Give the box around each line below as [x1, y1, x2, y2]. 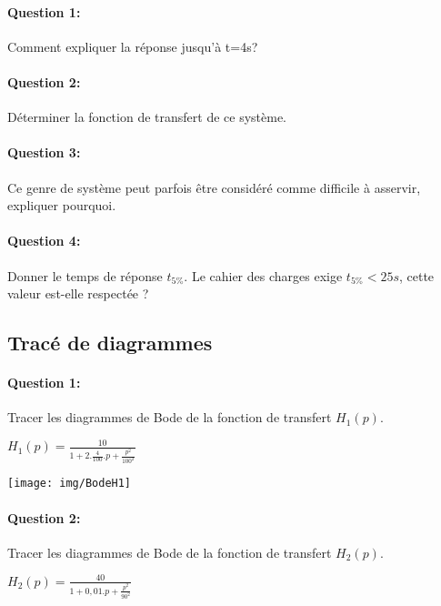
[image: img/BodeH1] [7, 477, 132, 490]
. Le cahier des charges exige [184, 266, 343, 285]
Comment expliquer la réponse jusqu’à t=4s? [7, 36, 258, 56]
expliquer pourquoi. [7, 196, 116, 215]
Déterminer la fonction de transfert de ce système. [7, 107, 286, 126]
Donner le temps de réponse [7, 266, 163, 285]
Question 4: [7, 231, 81, 250]
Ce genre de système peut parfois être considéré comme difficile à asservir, [7, 177, 421, 197]
